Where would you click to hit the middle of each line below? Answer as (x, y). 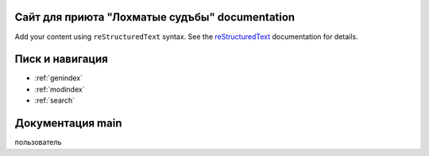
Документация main (68, 123)
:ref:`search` (55, 100)
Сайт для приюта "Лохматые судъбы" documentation (155, 17)
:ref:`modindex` (60, 89)
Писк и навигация (62, 59)
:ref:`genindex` (59, 78)
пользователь (38, 142)
